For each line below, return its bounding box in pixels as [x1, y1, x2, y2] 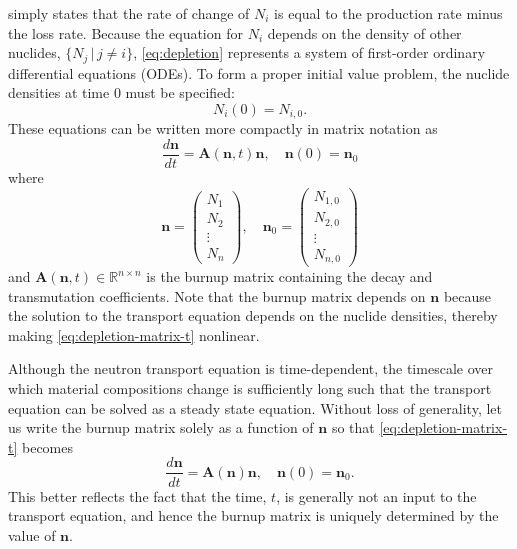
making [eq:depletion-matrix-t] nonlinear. [8, 324, 260, 345]
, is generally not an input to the [276, 485, 477, 506]
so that [331, 417, 375, 438]
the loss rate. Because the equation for [8, 22, 243, 43]
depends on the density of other [267, 22, 462, 43]
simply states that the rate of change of [8, 3, 250, 23]
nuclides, [8, 42, 61, 63]
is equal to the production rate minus [274, 3, 503, 23]
